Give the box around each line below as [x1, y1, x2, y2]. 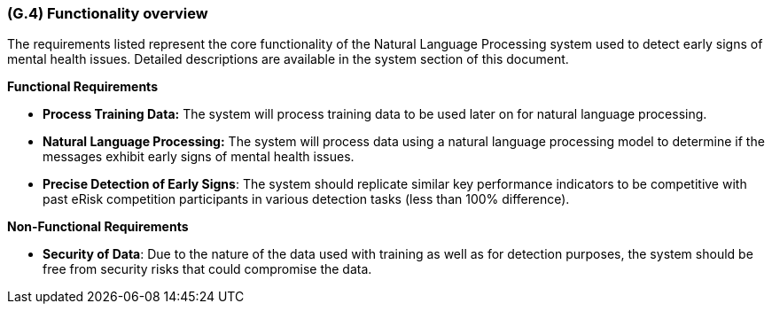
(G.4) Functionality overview [7, 4, 208, 22]
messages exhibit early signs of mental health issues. [43, 149, 355, 165]
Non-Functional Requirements [7, 219, 189, 235]
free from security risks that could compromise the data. [43, 261, 372, 277]
